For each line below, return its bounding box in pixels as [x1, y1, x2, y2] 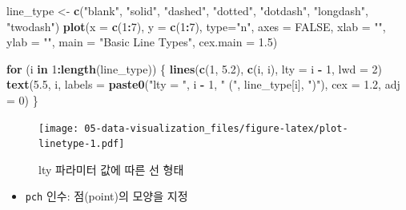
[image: [38, 122, 79, 134]
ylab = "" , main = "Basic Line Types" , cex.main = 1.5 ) [6, 34, 278, 50]
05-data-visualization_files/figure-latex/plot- [84, 122, 348, 134]
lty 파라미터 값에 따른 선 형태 [38, 160, 184, 177]
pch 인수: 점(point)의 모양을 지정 [25, 188, 188, 204]
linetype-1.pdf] [38, 138, 125, 150]
